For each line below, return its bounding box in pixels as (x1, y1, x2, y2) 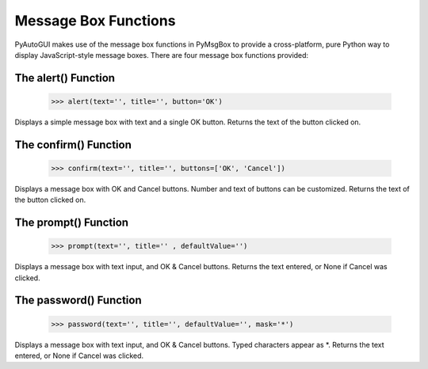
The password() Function (14, 294, 142, 307)
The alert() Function (14, 71, 115, 85)
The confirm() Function (14, 138, 132, 151)
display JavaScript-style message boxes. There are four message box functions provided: (14, 50, 309, 59)
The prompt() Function (14, 216, 129, 230)
